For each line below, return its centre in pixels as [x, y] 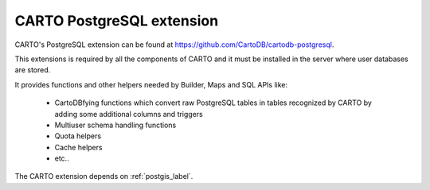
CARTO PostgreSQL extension [117, 21]
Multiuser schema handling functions [115, 125]
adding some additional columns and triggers [129, 114]
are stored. [33, 70]
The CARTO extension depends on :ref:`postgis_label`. [104, 176]
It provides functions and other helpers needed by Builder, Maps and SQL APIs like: [151, 84]
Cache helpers [78, 147]
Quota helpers [78, 136]
